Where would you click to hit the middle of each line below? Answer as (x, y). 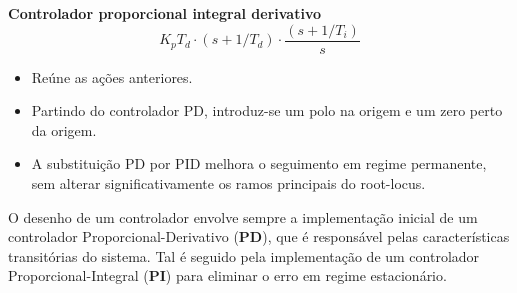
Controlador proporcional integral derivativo (165, 13)
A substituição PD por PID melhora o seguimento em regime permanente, (259, 163)
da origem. (64, 129)
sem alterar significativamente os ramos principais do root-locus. (228, 183)
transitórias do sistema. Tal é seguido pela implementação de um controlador (244, 255)
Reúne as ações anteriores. (112, 76)
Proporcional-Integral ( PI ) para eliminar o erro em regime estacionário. (227, 275)
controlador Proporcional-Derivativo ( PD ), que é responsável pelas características (259, 236)
